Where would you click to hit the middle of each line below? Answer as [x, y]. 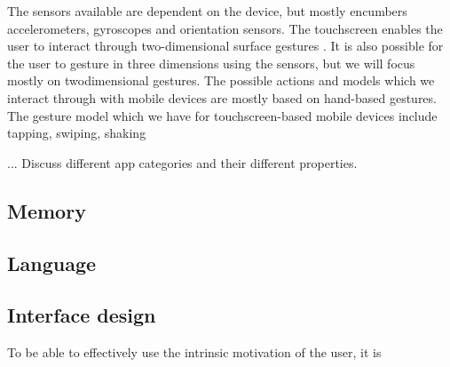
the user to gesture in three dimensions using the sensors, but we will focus [211, 63]
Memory [47, 210]
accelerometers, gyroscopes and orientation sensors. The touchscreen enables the [225, 28]
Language [52, 263]
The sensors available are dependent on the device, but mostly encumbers [207, 11]
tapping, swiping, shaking [77, 133]
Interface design [82, 315]
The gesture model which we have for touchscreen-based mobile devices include [222, 115]
